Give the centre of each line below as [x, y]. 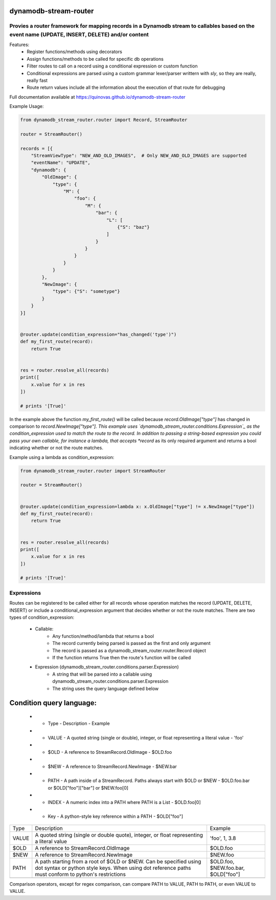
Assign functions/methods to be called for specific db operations [95, 59]
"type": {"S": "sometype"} [86, 292]
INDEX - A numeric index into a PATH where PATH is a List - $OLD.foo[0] [124, 802]
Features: [19, 44]
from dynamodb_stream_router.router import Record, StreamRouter [104, 120]
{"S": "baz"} [134, 227]
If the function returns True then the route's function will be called [122, 657]
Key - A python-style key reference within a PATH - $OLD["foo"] [116, 816]
